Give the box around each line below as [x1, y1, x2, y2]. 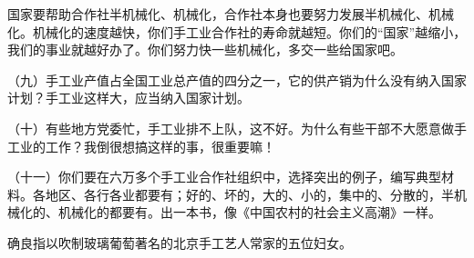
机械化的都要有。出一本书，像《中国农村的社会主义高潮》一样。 [57, 203, 441, 222]
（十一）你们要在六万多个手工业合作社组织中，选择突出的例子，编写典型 [7, 167, 441, 186]
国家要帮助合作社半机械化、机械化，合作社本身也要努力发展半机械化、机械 [7, 5, 454, 23]
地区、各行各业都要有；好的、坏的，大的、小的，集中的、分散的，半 [45, 184, 454, 203]
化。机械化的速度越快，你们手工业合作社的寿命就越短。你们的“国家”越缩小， [7, 22, 467, 41]
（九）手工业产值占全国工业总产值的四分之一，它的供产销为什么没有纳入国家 [7, 70, 467, 89]
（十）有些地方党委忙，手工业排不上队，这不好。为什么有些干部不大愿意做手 [7, 118, 467, 137]
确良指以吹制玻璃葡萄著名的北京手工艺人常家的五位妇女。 [7, 233, 352, 252]
